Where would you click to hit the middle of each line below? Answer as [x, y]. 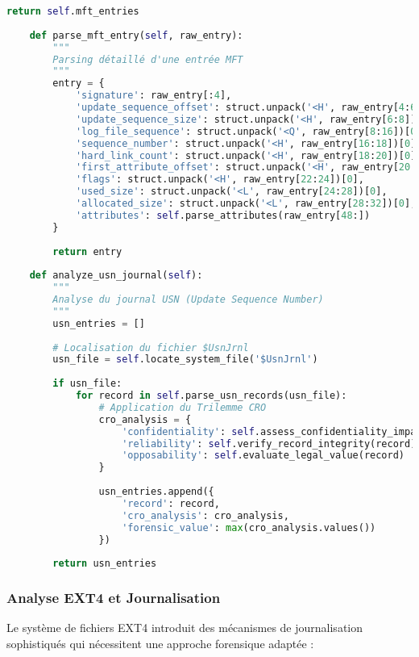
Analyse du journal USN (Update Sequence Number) [188, 299]
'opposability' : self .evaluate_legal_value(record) [263, 456]
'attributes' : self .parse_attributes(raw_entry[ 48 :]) [223, 215]
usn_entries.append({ [156, 492]
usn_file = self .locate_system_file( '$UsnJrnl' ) [185, 360]
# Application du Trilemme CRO [183, 407]
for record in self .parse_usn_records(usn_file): [211, 395]
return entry [87, 251]
